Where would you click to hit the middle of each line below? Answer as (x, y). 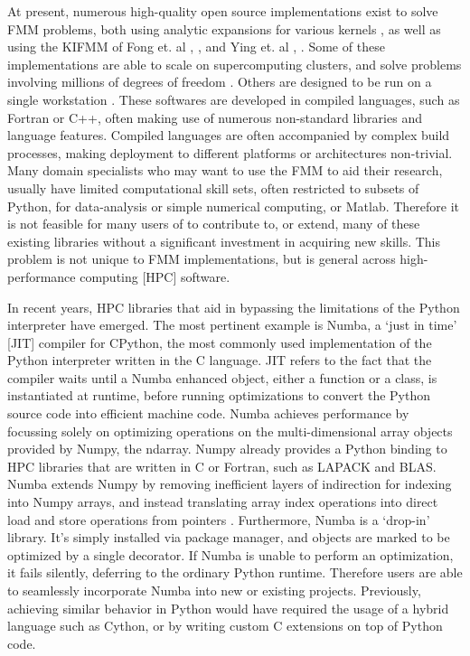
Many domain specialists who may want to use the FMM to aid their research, (225, 170)
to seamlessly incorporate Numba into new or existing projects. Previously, (214, 590)
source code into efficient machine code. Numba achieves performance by (208, 413)
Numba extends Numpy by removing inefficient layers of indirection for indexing (230, 484)
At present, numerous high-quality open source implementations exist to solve (223, 11)
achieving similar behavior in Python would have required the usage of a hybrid (228, 608)
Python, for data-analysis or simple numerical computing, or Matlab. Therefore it (234, 206)
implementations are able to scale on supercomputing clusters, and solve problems (235, 64)
